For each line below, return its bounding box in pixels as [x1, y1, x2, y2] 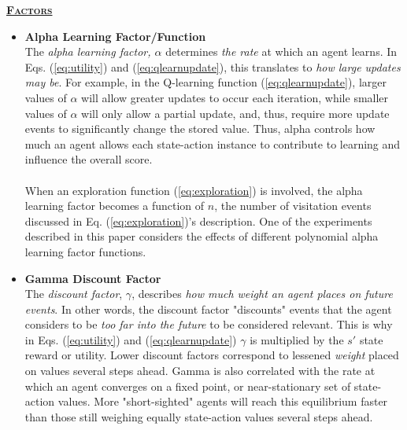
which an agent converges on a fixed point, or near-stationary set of [24, 377, 351, 394]
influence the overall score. [24, 151, 153, 167]
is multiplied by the [250, 331, 344, 347]
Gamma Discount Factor [24, 270, 161, 286]
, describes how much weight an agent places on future [131, 285, 393, 302]
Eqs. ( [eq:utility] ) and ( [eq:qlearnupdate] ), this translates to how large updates [24, 58, 401, 75]
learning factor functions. [24, 243, 146, 259]
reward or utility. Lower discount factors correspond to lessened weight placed [24, 347, 399, 363]
